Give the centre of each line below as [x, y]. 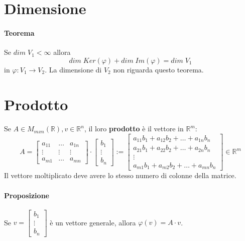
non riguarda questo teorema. [158, 69]
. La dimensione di [73, 69]
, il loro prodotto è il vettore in [134, 129]
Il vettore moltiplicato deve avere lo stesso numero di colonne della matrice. [120, 175]
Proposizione [27, 195]
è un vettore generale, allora [93, 222]
